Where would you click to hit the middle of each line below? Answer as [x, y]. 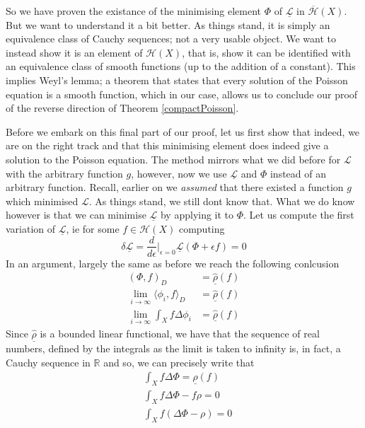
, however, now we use [179, 173]
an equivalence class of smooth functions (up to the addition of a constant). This [181, 66]
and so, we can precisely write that [179, 362]
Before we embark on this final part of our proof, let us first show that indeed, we [183, 131]
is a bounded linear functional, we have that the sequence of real [180, 333]
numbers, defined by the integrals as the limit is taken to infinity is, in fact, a [173, 348]
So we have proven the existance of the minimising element [134, 11]
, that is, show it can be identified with [266, 52]
